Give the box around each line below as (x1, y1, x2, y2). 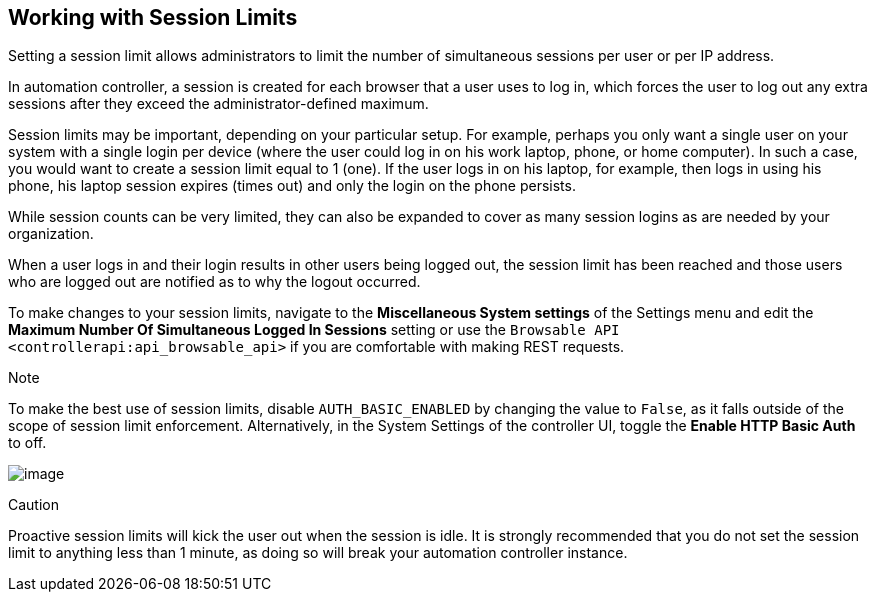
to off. (8, 434, 47, 452)
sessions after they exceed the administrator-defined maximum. (8, 95, 429, 113)
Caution (8, 496, 60, 514)
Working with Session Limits (8, 5, 298, 30)
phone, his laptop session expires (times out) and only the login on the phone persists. (8, 177, 576, 195)
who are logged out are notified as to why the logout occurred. (8, 273, 421, 291)
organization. (8, 225, 94, 243)
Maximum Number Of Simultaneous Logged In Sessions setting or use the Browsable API (8, 321, 620, 339)
